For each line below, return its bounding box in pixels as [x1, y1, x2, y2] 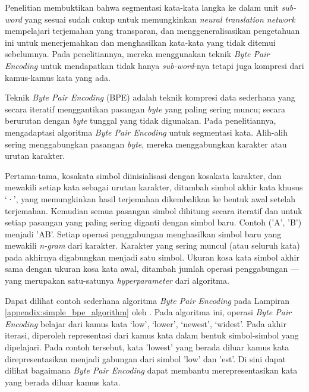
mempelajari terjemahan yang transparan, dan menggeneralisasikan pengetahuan [5, 24, 300, 37]
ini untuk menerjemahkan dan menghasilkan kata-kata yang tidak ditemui [5, 36, 276, 48]
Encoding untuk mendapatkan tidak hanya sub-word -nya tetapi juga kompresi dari [5, 59, 304, 71]
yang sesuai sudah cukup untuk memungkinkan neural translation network [24, 12, 295, 25]
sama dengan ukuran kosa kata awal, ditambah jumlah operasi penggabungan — [5, 262, 299, 275]
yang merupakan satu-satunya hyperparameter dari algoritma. [5, 274, 229, 287]
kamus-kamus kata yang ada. [5, 71, 111, 83]
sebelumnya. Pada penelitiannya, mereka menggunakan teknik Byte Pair [5, 48, 270, 60]
